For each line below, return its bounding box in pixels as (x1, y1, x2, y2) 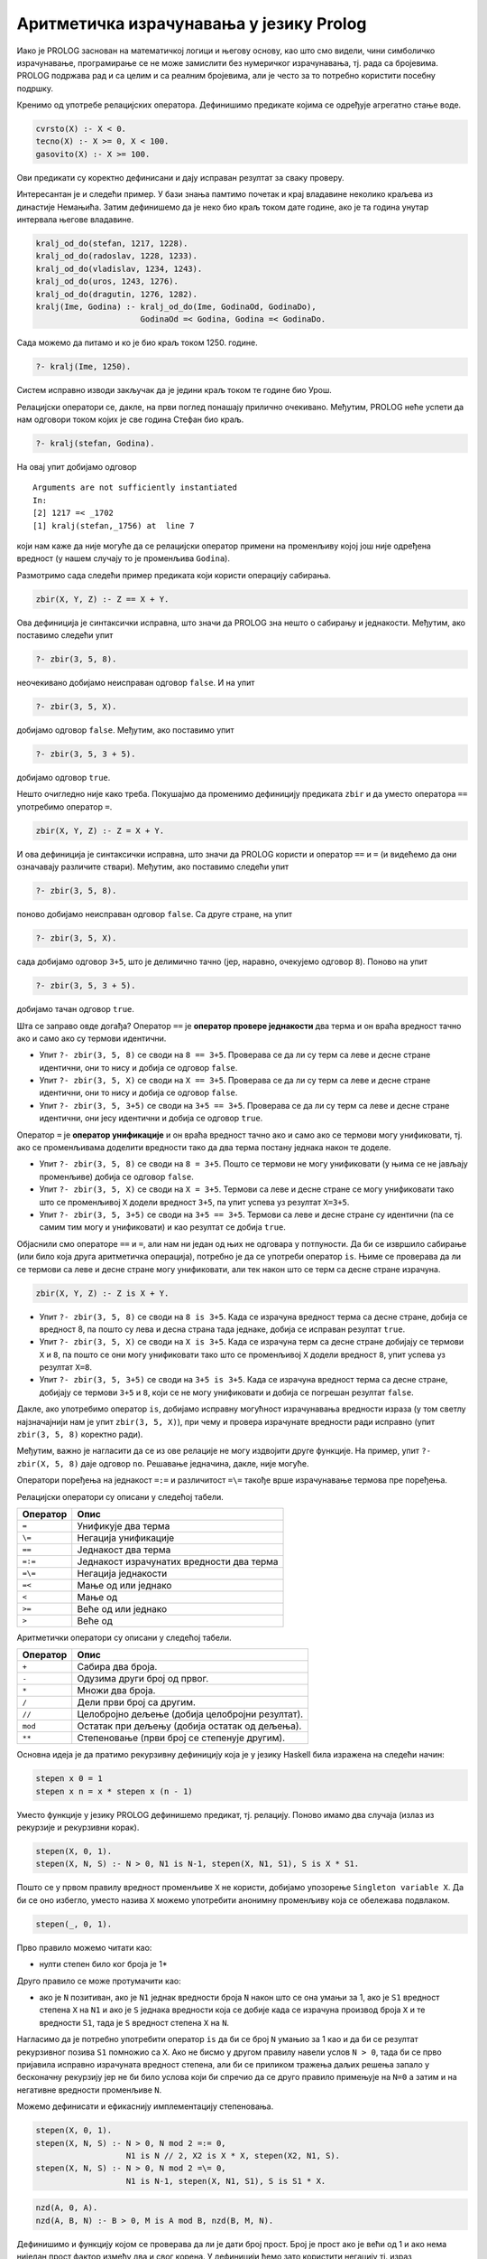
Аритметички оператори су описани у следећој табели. (16, 1632, 232, 1643)
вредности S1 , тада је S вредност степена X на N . (39, 2017, 230, 2028)
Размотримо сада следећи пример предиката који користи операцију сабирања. (16, 569, 331, 580)
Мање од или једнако (77, 1579, 172, 1591)
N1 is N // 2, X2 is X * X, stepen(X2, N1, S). (125, 2151, 341, 2161)
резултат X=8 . (39, 1362, 92, 1373)
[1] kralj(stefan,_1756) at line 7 (32, 520, 195, 530)
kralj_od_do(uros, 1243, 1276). (35, 277, 179, 286)
